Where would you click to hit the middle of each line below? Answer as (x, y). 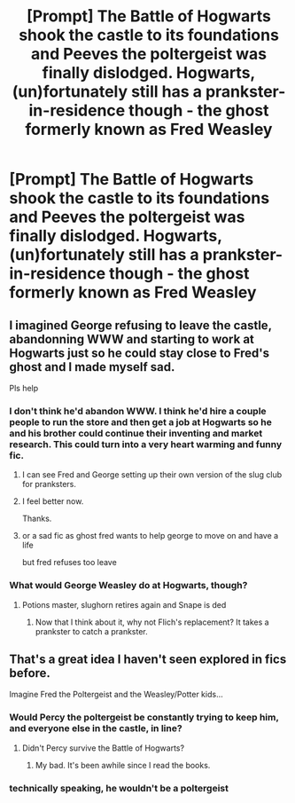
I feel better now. (53, 501)
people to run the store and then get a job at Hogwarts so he (140, 421)
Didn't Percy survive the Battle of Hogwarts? (103, 748)
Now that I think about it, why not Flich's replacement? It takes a (152, 622)
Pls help (24, 388)
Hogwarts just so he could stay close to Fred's (140, 353)
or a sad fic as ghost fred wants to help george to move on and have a (150, 536)
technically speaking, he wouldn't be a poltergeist (119, 788)
